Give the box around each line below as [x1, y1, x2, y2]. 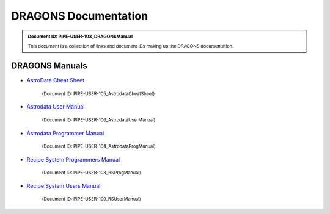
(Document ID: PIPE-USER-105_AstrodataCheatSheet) [42, 90, 155, 97]
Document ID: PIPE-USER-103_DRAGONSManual [28, 34, 133, 40]
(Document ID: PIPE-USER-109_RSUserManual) [42, 196, 141, 202]
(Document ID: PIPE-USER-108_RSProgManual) [42, 169, 142, 176]
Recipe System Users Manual [26, 182, 101, 189]
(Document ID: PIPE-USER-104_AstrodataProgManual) [42, 143, 156, 149]
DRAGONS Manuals [11, 61, 87, 71]
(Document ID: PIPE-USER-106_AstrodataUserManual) [42, 116, 156, 123]
